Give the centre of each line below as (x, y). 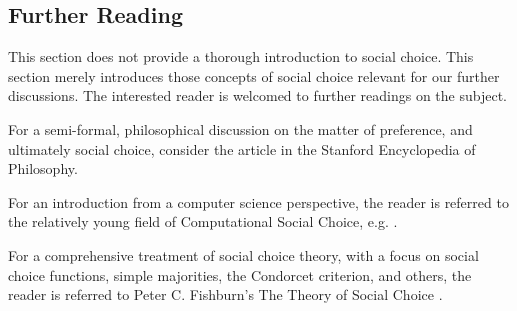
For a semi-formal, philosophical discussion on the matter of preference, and (240, 128)
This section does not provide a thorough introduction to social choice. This (241, 56)
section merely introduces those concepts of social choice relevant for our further (254, 75)
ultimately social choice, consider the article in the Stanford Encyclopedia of (242, 148)
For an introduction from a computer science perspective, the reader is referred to (258, 201)
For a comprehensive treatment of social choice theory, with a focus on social (243, 254)
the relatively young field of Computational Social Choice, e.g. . (203, 221)
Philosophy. (43, 168)
